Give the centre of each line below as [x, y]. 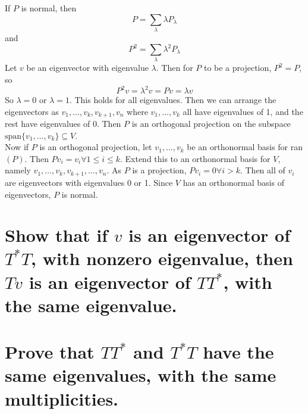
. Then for [175, 68]
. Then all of [263, 170]
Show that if [56, 235]
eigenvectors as [32, 111]
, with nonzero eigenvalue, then [162, 258]
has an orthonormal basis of [233, 182]
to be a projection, [238, 68]
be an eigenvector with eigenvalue [87, 68]
